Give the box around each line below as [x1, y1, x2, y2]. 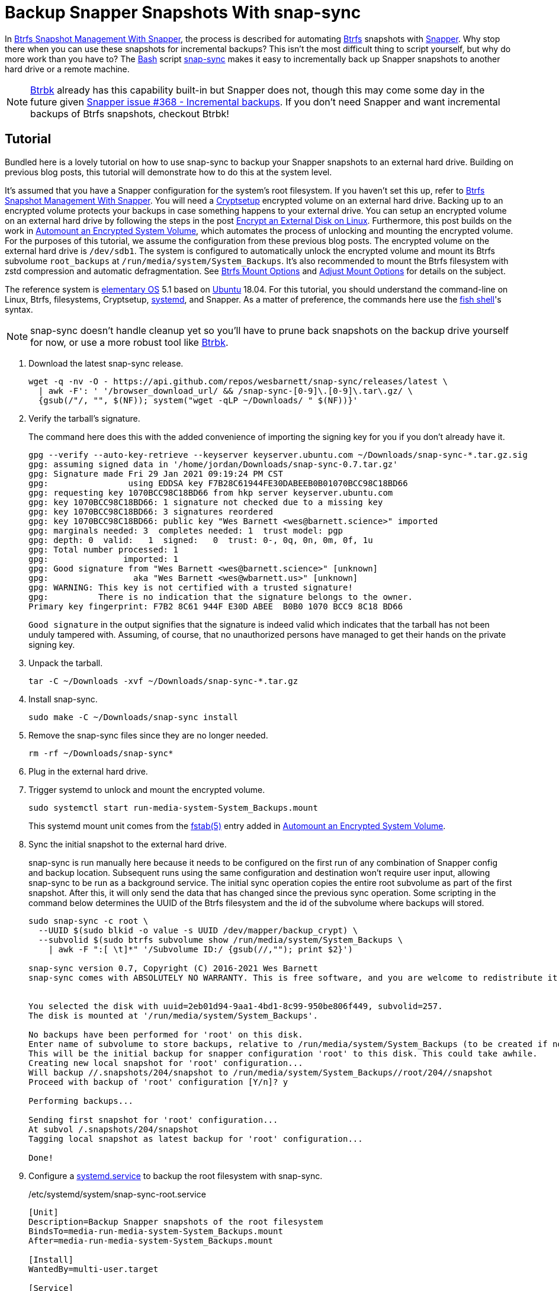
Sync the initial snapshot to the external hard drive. [28, 839, 227, 849]
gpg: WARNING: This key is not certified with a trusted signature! [28, 582, 353, 592]
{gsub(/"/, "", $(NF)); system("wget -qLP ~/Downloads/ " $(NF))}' [38, 395, 358, 405]
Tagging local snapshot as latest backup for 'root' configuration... [28, 1133, 363, 1144]
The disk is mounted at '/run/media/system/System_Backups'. [28, 1010, 318, 1020]
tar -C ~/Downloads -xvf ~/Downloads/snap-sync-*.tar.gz [28, 676, 298, 686]
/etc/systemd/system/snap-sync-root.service [28, 1189, 206, 1199]
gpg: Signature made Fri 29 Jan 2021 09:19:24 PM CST [28, 468, 283, 478]
